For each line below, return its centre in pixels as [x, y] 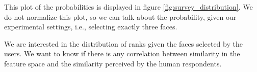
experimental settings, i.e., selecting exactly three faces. [91, 27]
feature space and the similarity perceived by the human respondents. [113, 63]
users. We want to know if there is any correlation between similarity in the [122, 53]
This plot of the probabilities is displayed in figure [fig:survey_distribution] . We [128, 7]
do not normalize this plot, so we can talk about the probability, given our [120, 16]
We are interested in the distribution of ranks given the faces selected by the [123, 43]
